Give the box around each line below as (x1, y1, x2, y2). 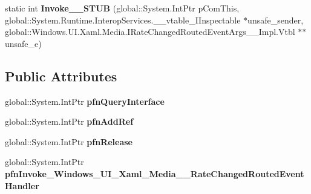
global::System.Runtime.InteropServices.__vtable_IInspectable (5, 13, 241, 26)
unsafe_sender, (247, 13, 304, 26)
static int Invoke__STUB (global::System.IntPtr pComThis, (5, 2, 240, 14)
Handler (5, 179, 39, 192)
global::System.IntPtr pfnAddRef (5, 115, 134, 128)
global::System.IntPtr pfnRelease (5, 135, 133, 148)
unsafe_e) (5, 37, 42, 49)
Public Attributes (5, 66, 117, 85)
